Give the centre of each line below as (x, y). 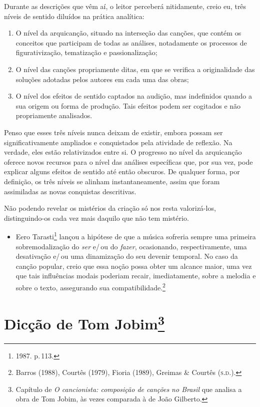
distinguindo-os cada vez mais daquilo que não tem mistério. (96, 218)
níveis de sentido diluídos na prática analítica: (74, 16)
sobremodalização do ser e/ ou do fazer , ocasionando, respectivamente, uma (131, 246)
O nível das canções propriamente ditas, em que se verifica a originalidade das (135, 69)
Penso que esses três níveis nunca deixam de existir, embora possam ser (113, 132)
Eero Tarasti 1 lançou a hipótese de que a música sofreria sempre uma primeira (136, 236)
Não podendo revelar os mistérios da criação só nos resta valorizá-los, (110, 208)
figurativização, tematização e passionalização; (86, 52)
